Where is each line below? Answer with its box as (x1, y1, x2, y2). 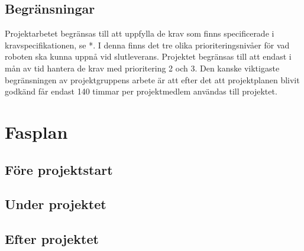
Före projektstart (5, 160, 113, 178)
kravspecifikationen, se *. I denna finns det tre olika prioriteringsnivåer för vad (5, 38, 290, 51)
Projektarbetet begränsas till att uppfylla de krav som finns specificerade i (5, 27, 274, 40)
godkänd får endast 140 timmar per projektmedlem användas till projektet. (5, 85, 277, 97)
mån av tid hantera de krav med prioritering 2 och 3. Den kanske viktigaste (5, 61, 280, 74)
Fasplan (5, 119, 68, 144)
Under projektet (5, 195, 106, 213)
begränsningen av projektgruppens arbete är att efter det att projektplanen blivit (5, 73, 300, 86)
